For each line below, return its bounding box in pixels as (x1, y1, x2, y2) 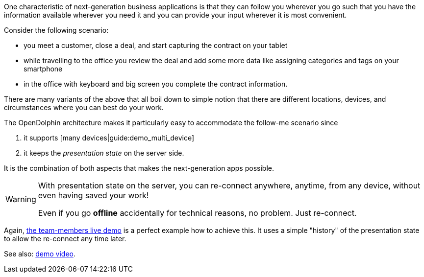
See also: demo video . (4, 250, 76, 258)
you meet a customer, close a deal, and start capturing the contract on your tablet (24, 41, 288, 49)
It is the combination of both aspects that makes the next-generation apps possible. (4, 164, 274, 172)
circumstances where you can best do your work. (4, 103, 164, 112)
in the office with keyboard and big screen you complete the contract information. (24, 80, 288, 88)
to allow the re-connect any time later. (4, 234, 126, 243)
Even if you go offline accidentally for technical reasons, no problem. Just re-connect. (38, 208, 357, 218)
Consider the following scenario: (4, 26, 109, 34)
